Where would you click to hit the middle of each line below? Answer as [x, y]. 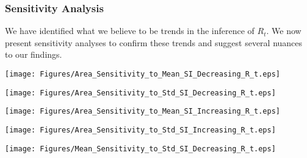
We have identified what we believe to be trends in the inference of [130, 31]
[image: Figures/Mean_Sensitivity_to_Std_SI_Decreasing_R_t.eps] [140, 149]
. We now [284, 31]
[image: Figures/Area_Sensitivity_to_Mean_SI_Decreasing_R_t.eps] [143, 74]
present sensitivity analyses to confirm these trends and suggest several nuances [154, 42]
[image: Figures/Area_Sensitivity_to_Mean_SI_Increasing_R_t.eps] [143, 112]
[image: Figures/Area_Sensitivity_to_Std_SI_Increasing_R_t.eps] [140, 130]
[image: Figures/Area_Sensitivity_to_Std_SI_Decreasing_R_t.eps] [140, 93]
